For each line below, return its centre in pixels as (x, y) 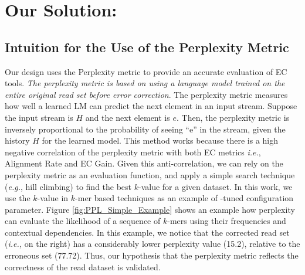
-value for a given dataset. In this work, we (216, 186)
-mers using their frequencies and (227, 221)
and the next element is (128, 117)
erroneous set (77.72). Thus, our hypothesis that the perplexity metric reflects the (152, 255)
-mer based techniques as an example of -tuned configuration (184, 198)
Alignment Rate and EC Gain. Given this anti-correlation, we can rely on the (144, 163)
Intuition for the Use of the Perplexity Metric (147, 47)
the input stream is (39, 117)
